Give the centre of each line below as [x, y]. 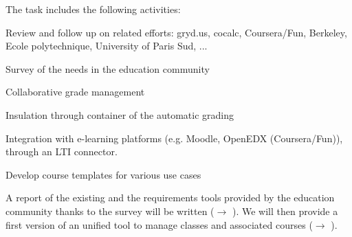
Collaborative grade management [75, 92]
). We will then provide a [285, 211]
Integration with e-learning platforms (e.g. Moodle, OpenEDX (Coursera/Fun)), [174, 138]
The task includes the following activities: [93, 9]
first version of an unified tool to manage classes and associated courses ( [159, 224]
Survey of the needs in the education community [108, 68]
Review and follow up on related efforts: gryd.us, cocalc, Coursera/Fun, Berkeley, [176, 32]
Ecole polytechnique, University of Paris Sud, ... [107, 46]
